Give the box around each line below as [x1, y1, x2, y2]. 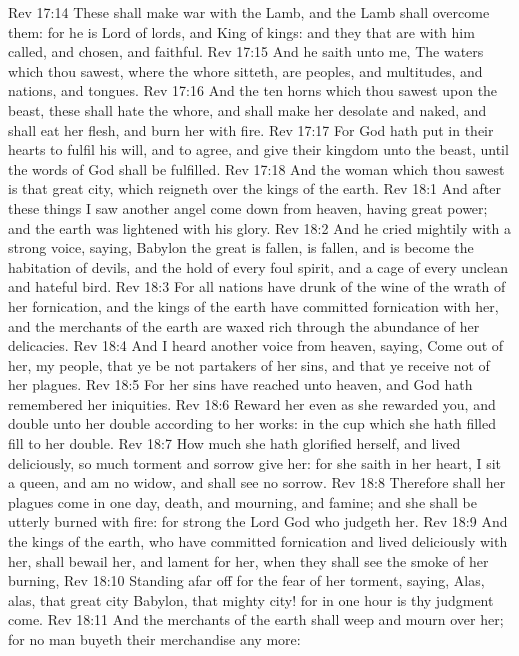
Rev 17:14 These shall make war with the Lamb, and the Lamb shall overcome [8, 2, 490, 22]
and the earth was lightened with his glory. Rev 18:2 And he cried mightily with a [8, 217, 511, 238]
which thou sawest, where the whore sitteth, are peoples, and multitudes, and [8, 60, 483, 81]
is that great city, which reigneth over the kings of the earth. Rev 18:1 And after [8, 178, 501, 199]
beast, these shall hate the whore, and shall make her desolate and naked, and [8, 99, 487, 120]
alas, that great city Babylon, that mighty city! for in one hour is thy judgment [8, 589, 494, 610]
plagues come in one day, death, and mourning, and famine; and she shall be [8, 491, 477, 512]
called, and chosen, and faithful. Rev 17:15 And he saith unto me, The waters [8, 41, 484, 62]
